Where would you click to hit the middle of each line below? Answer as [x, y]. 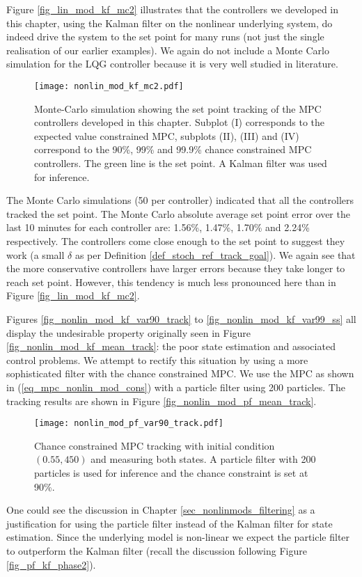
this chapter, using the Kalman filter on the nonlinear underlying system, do [170, 23]
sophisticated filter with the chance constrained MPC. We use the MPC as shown [180, 373]
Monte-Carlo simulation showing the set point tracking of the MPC [178, 108]
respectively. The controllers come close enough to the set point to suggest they [176, 240]
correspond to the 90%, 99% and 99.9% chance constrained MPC [173, 149]
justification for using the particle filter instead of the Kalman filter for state [170, 523]
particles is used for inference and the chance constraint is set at [171, 472]
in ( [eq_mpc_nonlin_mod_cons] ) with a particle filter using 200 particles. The [176, 387]
